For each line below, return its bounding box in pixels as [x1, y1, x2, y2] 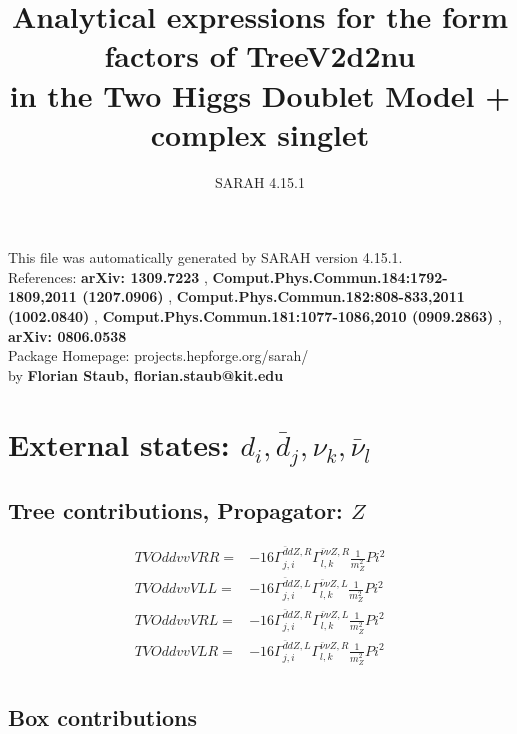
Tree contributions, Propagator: [8, 494, 343, 525]
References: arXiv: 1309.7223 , [8, 266, 208, 287]
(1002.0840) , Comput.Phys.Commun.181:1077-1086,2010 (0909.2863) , [8, 306, 502, 327]
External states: [8, 423, 230, 464]
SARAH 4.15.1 [214, 171, 306, 192]
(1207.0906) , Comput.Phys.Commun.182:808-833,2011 [82, 286, 465, 307]
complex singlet [150, 113, 370, 154]
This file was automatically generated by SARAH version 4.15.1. [8, 247, 403, 268]
